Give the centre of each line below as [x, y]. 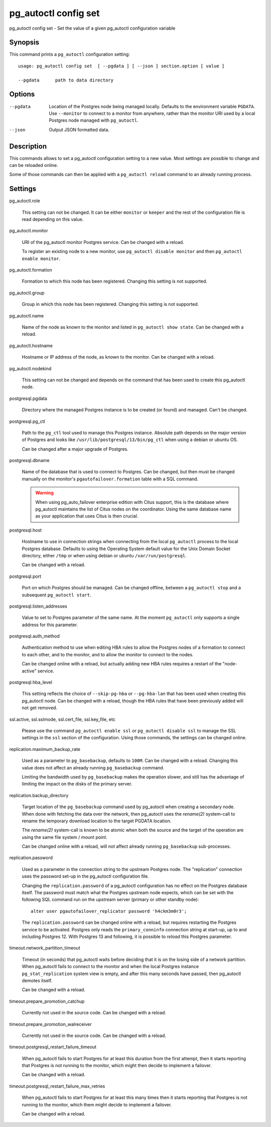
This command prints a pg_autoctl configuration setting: [70, 54]
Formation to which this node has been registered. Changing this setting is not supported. [115, 281]
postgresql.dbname [29, 461]
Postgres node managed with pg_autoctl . [94, 120]
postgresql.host [26, 530]
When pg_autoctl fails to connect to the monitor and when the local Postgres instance [110, 967]
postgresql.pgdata [28, 398]
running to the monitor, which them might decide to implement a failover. [97, 1104]
